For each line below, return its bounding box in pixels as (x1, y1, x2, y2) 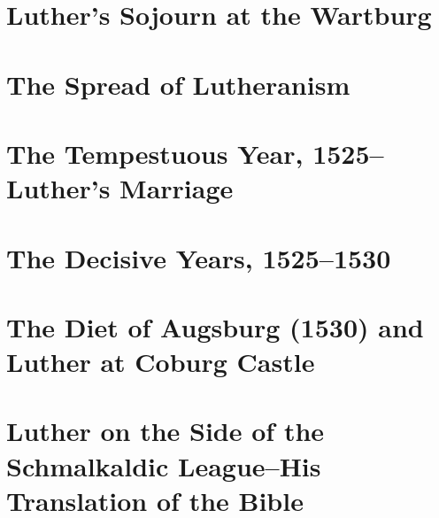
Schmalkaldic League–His (6, 447, 321, 483)
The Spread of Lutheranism (6, 66, 350, 102)
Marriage (119, 170, 234, 206)
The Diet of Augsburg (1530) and (6, 308, 424, 344)
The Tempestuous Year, (6, 135, 304, 171)
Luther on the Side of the (6, 413, 325, 449)
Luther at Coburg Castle (6, 344, 315, 380)
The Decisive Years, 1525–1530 (6, 239, 391, 275)
